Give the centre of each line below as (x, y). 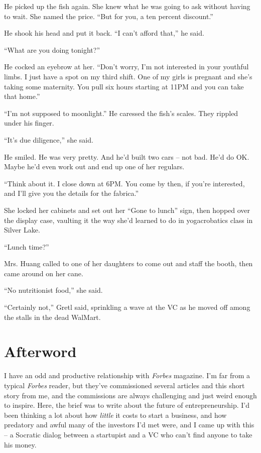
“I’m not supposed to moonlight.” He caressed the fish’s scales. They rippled (121, 113)
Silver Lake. (22, 230)
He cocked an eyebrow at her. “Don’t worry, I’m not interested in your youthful (126, 67)
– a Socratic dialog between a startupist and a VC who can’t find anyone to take (128, 434)
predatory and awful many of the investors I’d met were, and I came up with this (129, 425)
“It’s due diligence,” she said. (49, 139)
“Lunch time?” (27, 246)
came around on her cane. (44, 273)
